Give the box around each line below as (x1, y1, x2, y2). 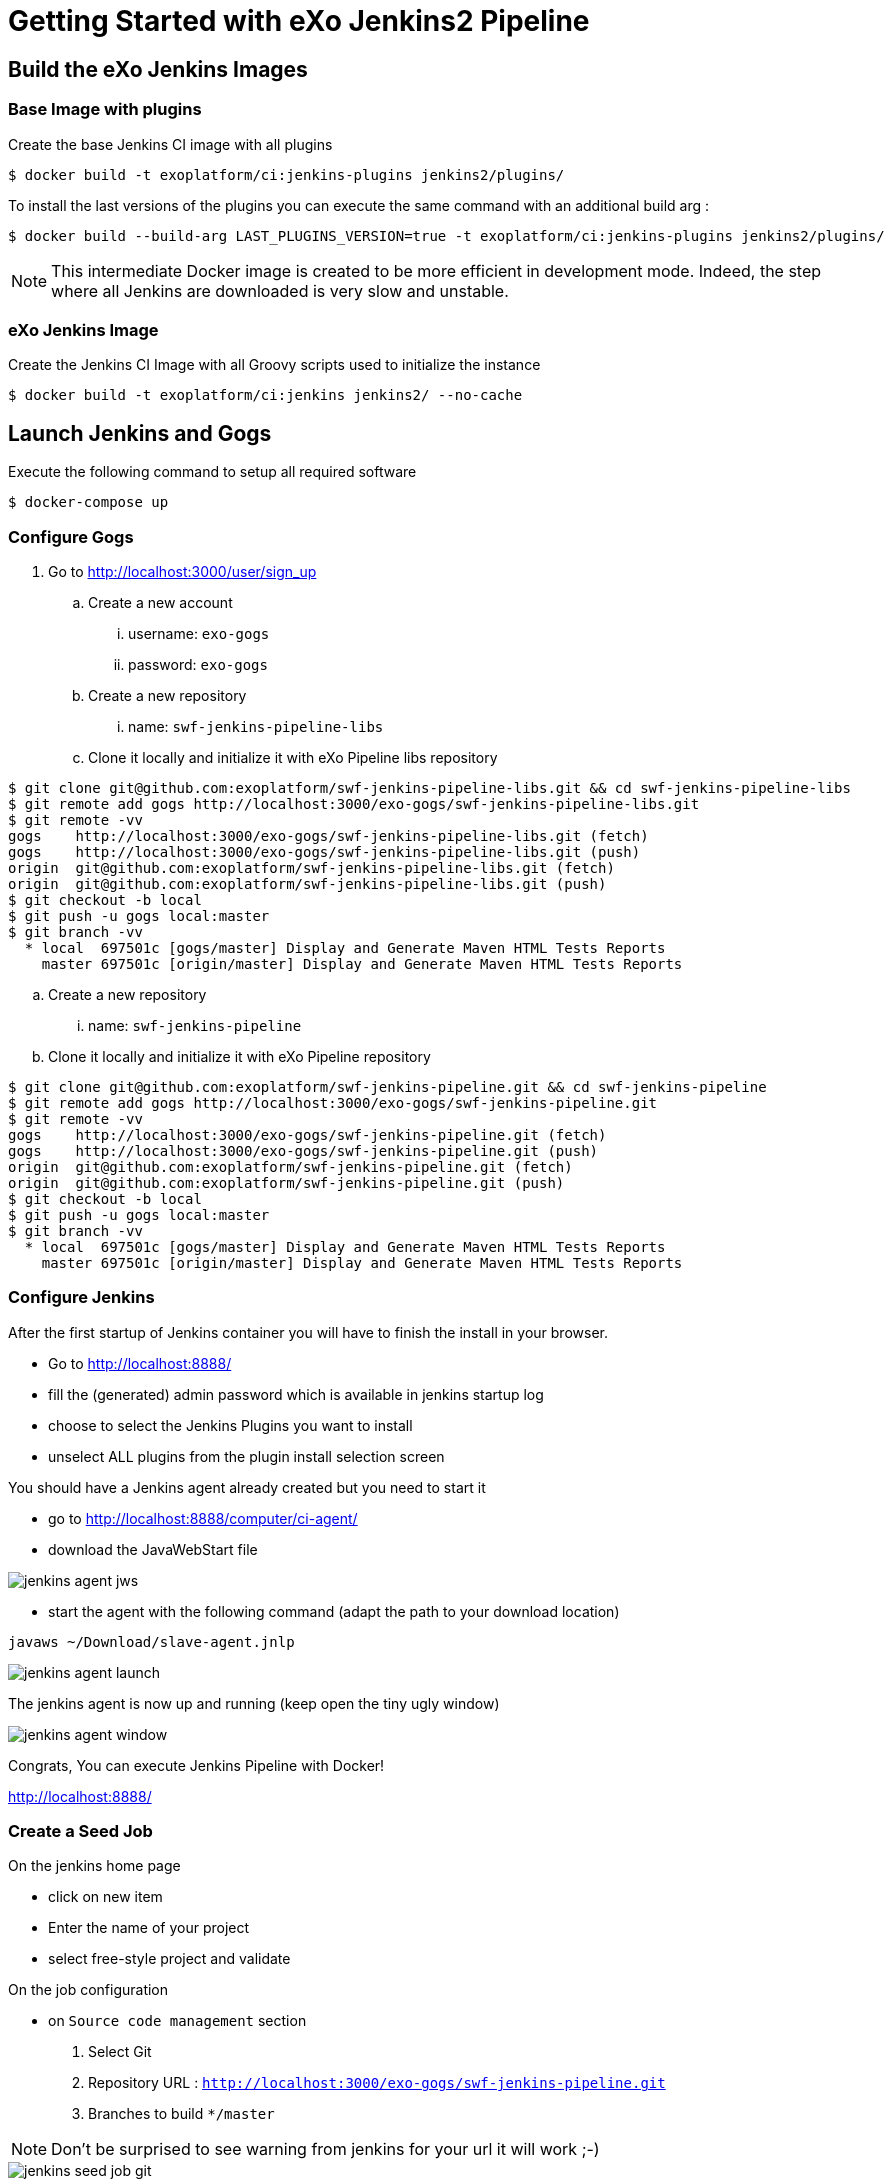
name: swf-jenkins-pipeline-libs (128, 717, 384, 735)
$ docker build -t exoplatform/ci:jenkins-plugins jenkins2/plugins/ (8, 166, 565, 183)
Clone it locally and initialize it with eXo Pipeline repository (48, 1047, 431, 1065)
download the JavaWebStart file (48, 1540, 258, 1558)
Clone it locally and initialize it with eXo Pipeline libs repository (88, 748, 498, 766)
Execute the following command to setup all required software (8, 463, 417, 481)
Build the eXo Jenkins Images (8, 56, 308, 82)
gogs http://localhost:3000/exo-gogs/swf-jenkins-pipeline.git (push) (8, 1142, 599, 1159)
